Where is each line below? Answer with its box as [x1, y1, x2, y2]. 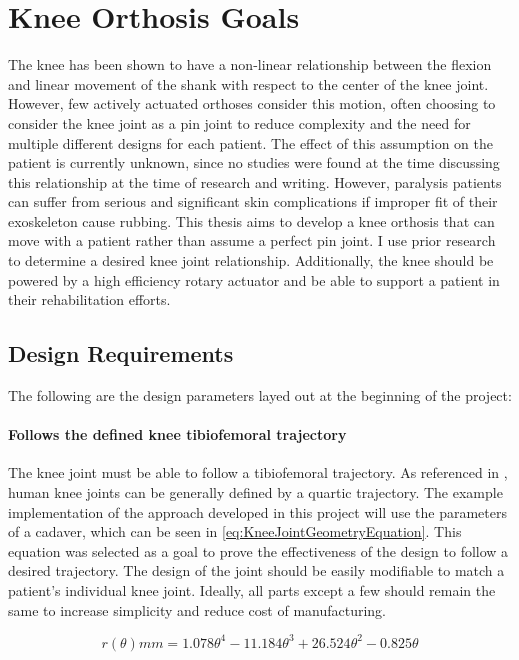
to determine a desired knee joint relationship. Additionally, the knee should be [8, 250, 494, 271]
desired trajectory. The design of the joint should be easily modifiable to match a [8, 560, 505, 581]
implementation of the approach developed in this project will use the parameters [8, 501, 507, 522]
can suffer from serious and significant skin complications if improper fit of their [8, 191, 498, 212]
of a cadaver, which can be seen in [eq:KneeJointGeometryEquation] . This [8, 521, 462, 542]
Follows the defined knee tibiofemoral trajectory [8, 424, 347, 445]
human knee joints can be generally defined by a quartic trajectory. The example [8, 482, 503, 503]
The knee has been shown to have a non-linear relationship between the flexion [8, 54, 492, 75]
